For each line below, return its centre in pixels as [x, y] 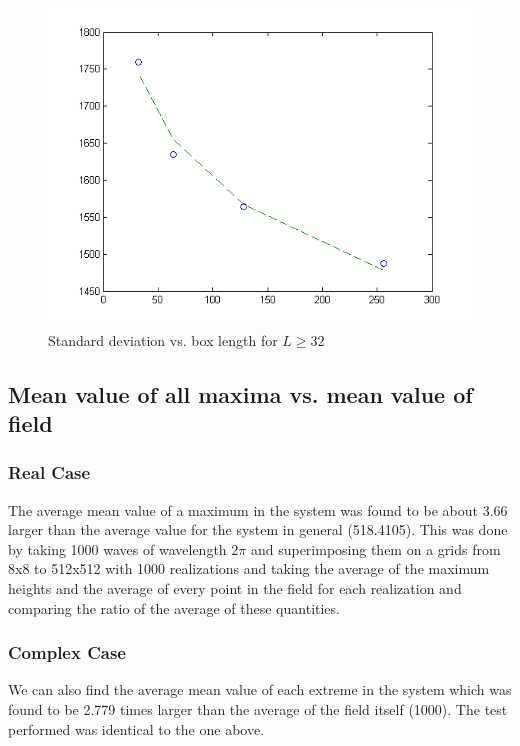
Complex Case [67, 652]
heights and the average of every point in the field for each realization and [235, 587]
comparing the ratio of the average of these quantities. [174, 607]
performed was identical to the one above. [136, 728]
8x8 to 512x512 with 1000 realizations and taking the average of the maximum [249, 568]
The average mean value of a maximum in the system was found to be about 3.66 [258, 509]
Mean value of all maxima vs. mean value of [240, 393]
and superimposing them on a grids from [375, 548]
